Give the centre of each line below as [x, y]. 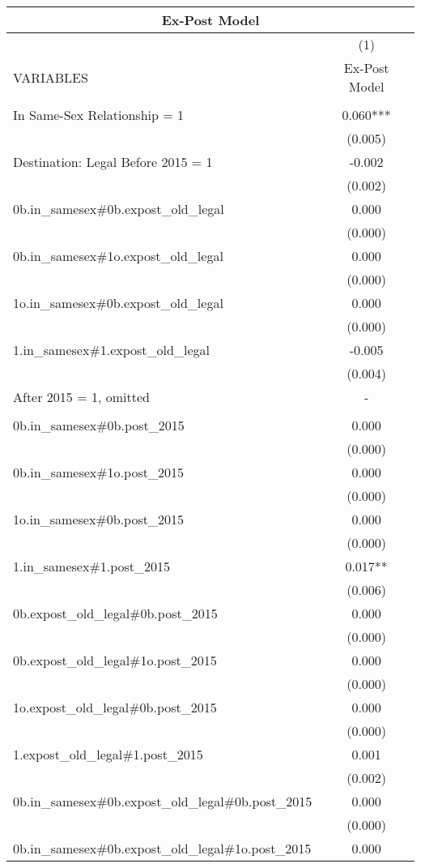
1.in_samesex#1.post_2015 [92, 566]
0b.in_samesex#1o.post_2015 [98, 472]
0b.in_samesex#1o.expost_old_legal [118, 256]
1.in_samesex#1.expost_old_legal [111, 350]
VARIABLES [51, 77]
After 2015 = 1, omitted [81, 397]
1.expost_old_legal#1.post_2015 [108, 754]
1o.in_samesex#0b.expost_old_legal [118, 303]
